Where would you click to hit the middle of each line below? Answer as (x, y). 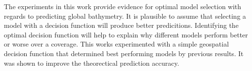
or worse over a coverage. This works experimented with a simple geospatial (117, 44)
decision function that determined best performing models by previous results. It (124, 53)
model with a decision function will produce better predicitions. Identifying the (121, 25)
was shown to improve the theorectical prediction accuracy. (92, 63)
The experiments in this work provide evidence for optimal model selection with (123, 6)
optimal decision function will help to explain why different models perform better (126, 34)
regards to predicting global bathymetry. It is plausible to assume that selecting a (125, 16)
